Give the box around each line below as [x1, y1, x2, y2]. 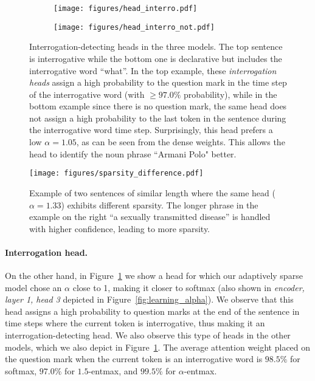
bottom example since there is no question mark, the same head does [29, 100, 287, 112]
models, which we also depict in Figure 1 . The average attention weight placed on [5, 340, 311, 353]
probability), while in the [184, 88, 277, 100]
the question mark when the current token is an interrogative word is [5, 352, 263, 365]
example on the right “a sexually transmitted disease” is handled [29, 210, 271, 223]
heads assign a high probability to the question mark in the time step [29, 76, 287, 89]
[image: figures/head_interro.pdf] [54, 4, 198, 13]
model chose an [5, 281, 62, 293]
